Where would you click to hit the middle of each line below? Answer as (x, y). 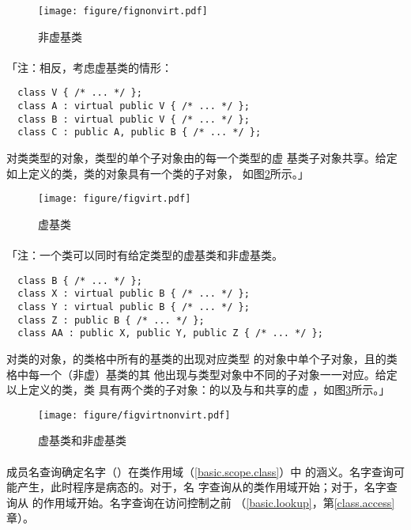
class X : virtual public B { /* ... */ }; (134, 294)
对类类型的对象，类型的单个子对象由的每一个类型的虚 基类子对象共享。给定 (202, 158)
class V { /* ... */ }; (80, 93)
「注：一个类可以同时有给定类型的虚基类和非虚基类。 (145, 255)
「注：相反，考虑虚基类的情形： (89, 67)
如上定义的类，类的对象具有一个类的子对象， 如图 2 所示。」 (158, 173)
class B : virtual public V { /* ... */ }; (134, 119)
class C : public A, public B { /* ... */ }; (140, 132)
